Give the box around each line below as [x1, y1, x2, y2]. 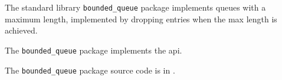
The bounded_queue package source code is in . [5, 64, 175, 76]
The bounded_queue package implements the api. [5, 44, 182, 56]
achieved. [5, 24, 38, 36]
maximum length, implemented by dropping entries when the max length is [5, 12, 277, 25]
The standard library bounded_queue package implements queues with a [5, 1, 266, 13]
